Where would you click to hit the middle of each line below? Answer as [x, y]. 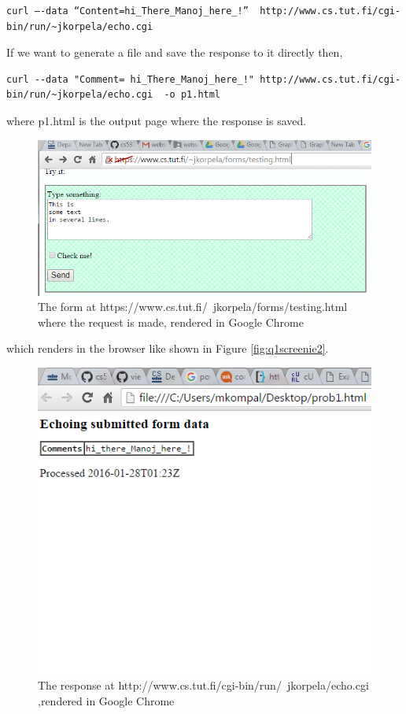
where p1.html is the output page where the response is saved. [157, 120]
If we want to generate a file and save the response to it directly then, [175, 52]
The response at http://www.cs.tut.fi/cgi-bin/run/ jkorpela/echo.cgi [203, 685]
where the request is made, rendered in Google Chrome [171, 322]
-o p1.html [192, 95]
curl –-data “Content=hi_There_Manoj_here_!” [127, 11]
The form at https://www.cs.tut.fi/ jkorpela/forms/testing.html [193, 307]
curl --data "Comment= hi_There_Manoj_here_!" [130, 79]
